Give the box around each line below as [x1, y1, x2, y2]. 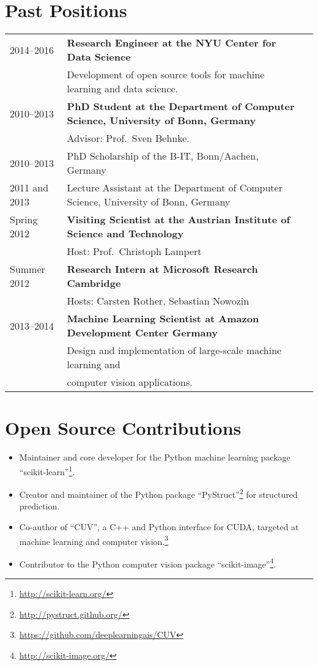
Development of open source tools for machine [67, 67, 265, 82]
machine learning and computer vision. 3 [19, 533, 169, 547]
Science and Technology [67, 226, 184, 241]
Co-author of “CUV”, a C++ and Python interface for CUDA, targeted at [19, 520, 299, 533]
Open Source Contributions [5, 415, 242, 440]
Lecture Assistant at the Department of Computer [67, 180, 283, 195]
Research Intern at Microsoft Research [67, 262, 258, 276]
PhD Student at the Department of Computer [67, 99, 295, 114]
